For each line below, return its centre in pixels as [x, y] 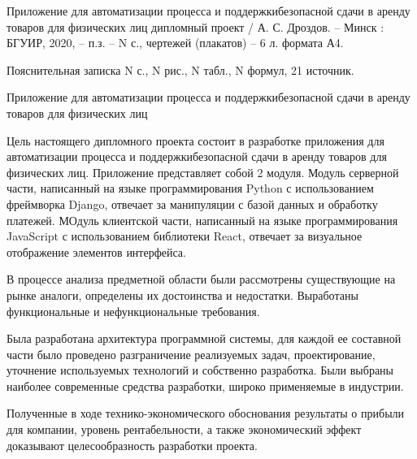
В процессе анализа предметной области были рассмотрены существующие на [201, 279]
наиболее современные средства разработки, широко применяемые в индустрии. [205, 385]
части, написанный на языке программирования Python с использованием [190, 188]
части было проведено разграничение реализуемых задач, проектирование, [191, 354]
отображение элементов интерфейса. [96, 251]
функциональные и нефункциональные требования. [133, 311]
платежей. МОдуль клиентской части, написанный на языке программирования [202, 220]
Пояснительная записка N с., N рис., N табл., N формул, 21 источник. [180, 69]
